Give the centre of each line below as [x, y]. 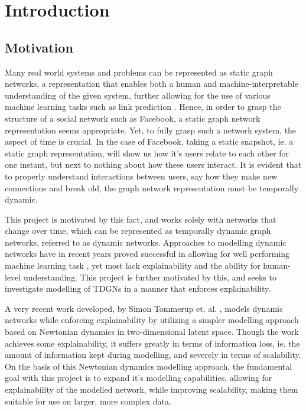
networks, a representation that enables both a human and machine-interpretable [152, 84]
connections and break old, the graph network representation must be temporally [152, 187]
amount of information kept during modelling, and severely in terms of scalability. [153, 355]
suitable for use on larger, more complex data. [88, 401]
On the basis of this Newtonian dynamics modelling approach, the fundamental [149, 366]
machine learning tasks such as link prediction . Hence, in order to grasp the [143, 107]
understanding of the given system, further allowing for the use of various [138, 95]
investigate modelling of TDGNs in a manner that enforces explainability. [138, 288]
